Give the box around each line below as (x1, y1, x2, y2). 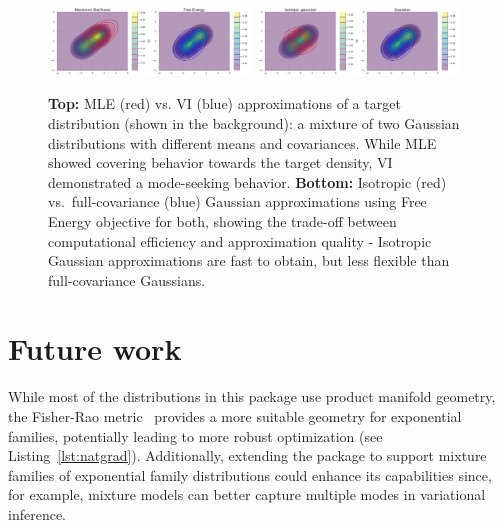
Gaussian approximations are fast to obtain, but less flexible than (48, 250, 450, 271)
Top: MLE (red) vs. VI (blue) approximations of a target (48, 93, 401, 114)
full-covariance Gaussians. (48, 269, 206, 290)
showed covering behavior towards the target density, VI (48, 152, 393, 173)
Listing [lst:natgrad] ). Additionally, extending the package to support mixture (8, 445, 487, 466)
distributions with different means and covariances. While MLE (48, 132, 437, 153)
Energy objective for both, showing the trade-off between (48, 210, 397, 231)
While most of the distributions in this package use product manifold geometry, (8, 386, 496, 407)
